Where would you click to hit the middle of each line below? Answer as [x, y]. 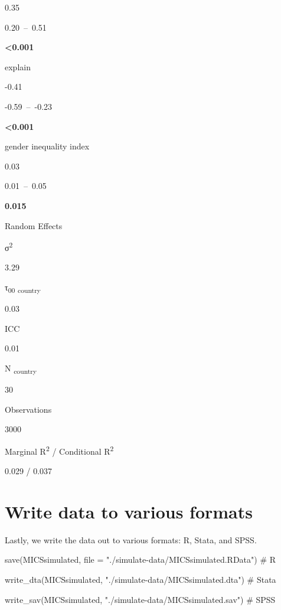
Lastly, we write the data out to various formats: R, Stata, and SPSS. [131, 539]
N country [21, 368]
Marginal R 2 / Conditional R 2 [59, 450]
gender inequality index [47, 146]
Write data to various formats [129, 511]
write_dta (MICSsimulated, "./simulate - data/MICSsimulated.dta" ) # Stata [140, 579]
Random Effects [34, 225]
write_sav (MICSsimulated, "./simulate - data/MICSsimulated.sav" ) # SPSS [140, 599]
